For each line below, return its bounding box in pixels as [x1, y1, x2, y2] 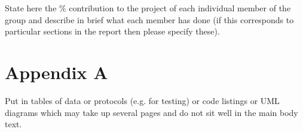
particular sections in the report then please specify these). [5, 25, 220, 37]
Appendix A [5, 59, 108, 84]
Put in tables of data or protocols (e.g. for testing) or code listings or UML [5, 94, 280, 106]
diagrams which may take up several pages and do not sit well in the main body [5, 106, 298, 118]
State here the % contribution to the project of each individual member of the [5, 2, 291, 14]
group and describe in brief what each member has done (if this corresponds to [5, 13, 294, 26]
